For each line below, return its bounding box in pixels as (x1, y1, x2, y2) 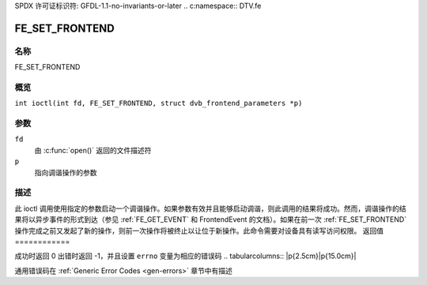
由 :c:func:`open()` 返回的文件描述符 (34, 145, 152, 155)
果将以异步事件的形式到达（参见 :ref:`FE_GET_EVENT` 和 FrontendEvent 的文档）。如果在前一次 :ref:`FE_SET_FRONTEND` (14, 215, 407, 224)
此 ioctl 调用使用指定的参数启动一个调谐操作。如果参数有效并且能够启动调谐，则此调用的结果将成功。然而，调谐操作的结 (14, 204, 406, 213)
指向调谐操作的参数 (34, 167, 97, 177)
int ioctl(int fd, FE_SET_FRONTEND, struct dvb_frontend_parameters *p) (14, 99, 303, 108)
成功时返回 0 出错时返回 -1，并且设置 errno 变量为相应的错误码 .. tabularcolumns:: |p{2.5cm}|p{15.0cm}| (14, 251, 357, 261)
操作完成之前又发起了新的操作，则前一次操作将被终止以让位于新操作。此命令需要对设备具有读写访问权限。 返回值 (14, 226, 384, 235)
